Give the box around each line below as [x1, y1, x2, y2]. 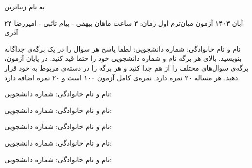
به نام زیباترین [4, 1, 45, 11]
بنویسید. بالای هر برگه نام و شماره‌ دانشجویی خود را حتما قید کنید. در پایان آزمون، [4, 53, 242, 63]
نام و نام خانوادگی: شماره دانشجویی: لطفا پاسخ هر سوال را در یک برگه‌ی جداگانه [4, 43, 241, 54]
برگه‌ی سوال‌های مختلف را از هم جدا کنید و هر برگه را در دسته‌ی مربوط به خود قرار [4, 62, 249, 73]
